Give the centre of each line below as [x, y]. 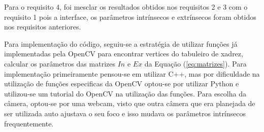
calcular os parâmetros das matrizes [60, 63]
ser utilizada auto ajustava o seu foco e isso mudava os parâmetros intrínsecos [125, 113]
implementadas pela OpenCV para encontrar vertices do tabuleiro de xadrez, [124, 54]
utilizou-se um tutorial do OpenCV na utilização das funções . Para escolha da [125, 93]
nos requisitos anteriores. [43, 27]
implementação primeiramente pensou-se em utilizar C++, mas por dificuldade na [132, 73]
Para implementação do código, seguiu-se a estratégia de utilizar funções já [121, 43]
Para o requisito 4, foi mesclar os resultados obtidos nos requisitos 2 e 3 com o [126, 7]
